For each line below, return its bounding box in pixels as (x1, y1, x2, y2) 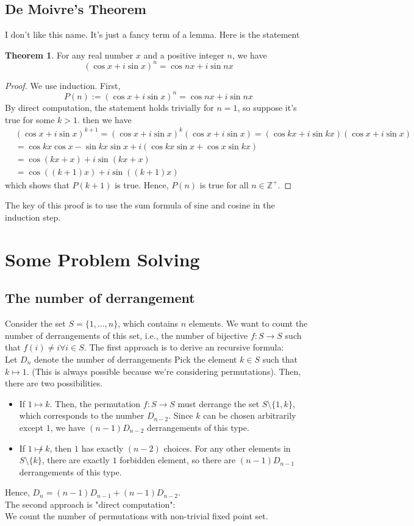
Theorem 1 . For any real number (5, 48, 134, 61)
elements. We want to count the (188, 317, 308, 330)
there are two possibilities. (5, 377, 103, 389)
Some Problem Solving (5, 246, 200, 271)
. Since (168, 409, 193, 422)
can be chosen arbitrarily (203, 409, 296, 422)
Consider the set (5, 317, 66, 330)
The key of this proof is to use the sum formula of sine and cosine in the (5, 199, 275, 211)
